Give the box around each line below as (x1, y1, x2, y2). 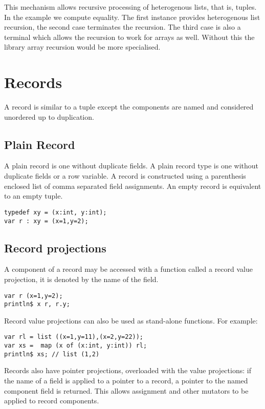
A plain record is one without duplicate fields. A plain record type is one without (4, 160, 259, 171)
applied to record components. (4, 395, 99, 406)
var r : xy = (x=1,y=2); (4, 217, 89, 225)
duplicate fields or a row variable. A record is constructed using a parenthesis (4, 170, 246, 181)
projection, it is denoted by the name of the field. (4, 273, 159, 284)
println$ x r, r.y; (4, 300, 70, 308)
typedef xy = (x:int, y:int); (4, 208, 107, 216)
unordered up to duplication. (4, 111, 94, 122)
